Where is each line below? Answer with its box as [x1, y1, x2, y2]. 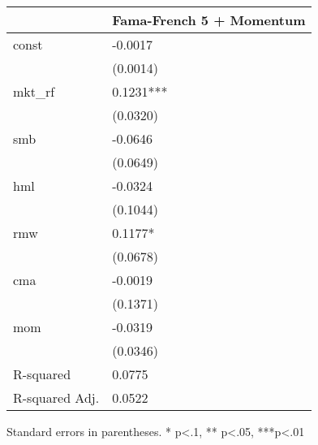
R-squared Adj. [13, 388, 100, 407]
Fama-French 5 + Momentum [112, 11, 306, 29]
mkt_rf [13, 82, 55, 101]
